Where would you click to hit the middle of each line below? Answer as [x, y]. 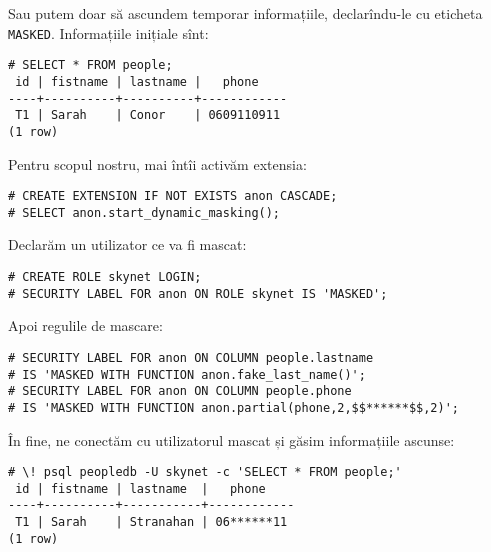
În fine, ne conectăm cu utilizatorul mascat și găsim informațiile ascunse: [231, 439]
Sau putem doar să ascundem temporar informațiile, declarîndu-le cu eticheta [245, 13]
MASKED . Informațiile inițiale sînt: [108, 32]
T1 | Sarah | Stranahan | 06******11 [151, 522]
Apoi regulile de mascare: [85, 325]
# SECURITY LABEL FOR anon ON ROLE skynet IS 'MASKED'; [198, 293]
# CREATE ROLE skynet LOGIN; [105, 277]
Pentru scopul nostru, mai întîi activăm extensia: [157, 163]
